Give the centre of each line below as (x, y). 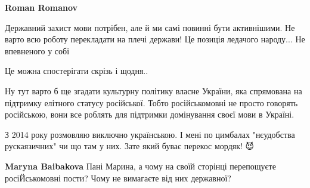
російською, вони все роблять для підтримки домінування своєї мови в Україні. (150, 114)
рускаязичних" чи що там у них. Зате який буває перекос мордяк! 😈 (130, 146)
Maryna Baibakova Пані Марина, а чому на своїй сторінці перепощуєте (140, 166)
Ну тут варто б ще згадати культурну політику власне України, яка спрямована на (154, 90)
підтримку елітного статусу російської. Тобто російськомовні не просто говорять (151, 102)
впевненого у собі (37, 50)
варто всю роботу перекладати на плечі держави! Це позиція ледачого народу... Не (155, 39)
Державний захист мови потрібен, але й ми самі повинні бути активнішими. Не (150, 27)
